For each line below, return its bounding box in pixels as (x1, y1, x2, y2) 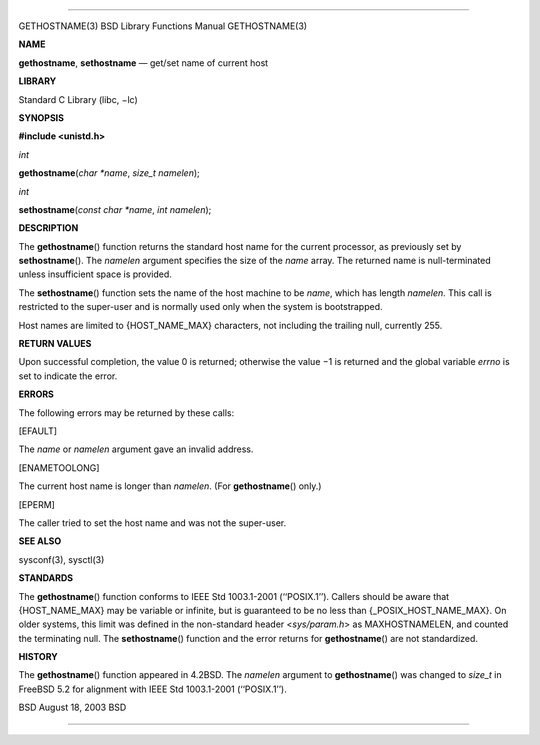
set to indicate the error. (18, 370, 118, 382)
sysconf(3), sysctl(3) (18, 553, 105, 565)
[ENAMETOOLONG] (18, 461, 100, 474)
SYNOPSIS (18, 111, 65, 124)
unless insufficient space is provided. (18, 268, 172, 280)
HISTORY (18, 651, 59, 663)
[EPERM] (18, 498, 55, 510)
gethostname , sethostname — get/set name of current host (18, 56, 269, 69)
